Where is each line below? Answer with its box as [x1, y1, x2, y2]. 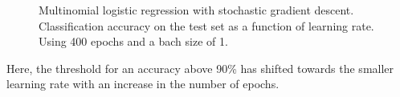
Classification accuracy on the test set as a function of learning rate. [39, 17, 374, 34]
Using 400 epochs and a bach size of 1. [39, 33, 228, 50]
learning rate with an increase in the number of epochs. [6, 75, 280, 92]
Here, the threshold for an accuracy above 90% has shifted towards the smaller [6, 59, 394, 76]
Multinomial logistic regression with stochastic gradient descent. [39, 2, 354, 18]
